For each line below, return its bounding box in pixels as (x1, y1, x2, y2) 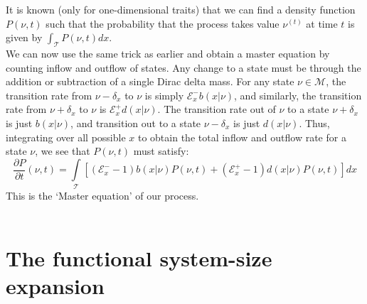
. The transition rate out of (157, 102, 276, 116)
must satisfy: (133, 143, 189, 158)
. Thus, (299, 115, 330, 130)
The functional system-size (6, 243, 272, 272)
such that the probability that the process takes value (46, 16, 280, 31)
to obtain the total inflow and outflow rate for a (137, 129, 346, 144)
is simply (144, 87, 184, 102)
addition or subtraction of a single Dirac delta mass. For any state (6, 74, 294, 89)
